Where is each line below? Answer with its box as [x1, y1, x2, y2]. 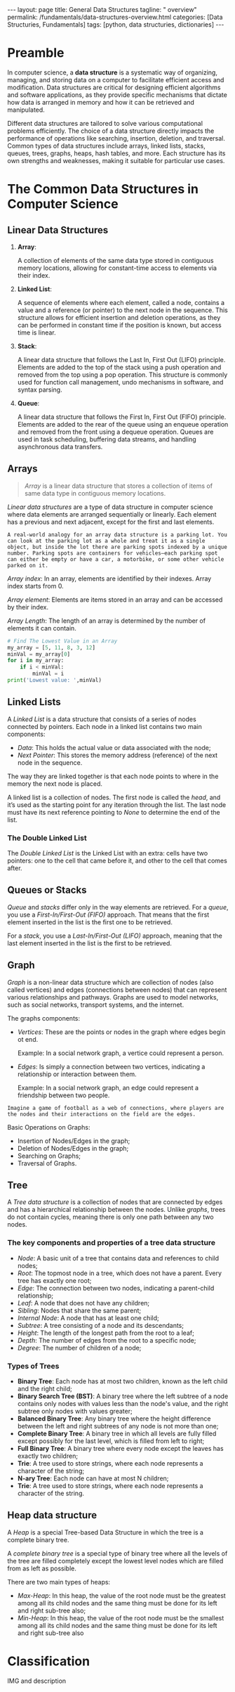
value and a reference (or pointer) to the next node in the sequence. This [17, 306, 228, 314]
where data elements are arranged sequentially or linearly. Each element [7, 510, 217, 518]
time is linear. [17, 328, 56, 337]
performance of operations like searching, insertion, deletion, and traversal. [7, 134, 226, 142]
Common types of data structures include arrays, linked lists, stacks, [7, 141, 206, 150]
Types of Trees [7, 1361, 60, 1371]
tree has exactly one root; [17, 1276, 92, 1284]
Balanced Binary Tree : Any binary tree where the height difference [17, 1414, 211, 1423]
